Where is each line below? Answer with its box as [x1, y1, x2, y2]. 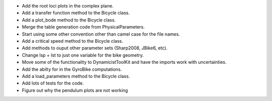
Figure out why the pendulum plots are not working [22, 87, 128, 93]
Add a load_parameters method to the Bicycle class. [22, 73, 130, 79]
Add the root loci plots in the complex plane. [22, 3, 114, 9]
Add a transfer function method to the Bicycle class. [22, 10, 130, 16]
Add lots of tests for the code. [22, 80, 84, 86]
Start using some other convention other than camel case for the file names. [22, 31, 180, 37]
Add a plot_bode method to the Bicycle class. [22, 17, 116, 23]
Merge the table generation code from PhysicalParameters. [22, 24, 145, 30]
